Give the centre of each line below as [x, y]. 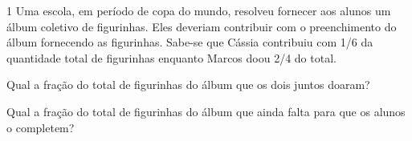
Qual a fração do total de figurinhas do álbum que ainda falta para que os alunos [206, 111]
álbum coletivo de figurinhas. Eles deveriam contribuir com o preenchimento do [202, 26]
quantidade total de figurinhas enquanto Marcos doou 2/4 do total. [171, 57]
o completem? [41, 127]
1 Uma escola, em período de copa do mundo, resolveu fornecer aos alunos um [199, 10]
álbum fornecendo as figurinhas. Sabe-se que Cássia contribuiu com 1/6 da [190, 42]
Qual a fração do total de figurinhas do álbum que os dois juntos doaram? [188, 85]
